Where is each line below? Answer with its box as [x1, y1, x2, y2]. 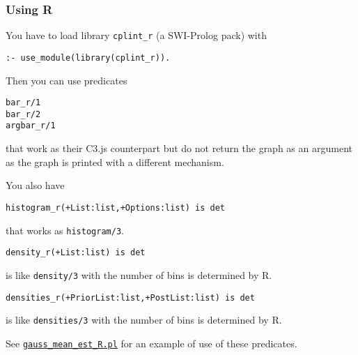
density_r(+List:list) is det [6, 248, 146, 258]
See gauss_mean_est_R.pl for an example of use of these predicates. [6, 335, 297, 350]
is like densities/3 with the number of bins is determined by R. [6, 312, 282, 327]
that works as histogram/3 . [6, 222, 124, 237]
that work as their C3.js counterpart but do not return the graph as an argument [6, 141, 352, 156]
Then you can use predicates [6, 73, 127, 87]
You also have [6, 178, 65, 192]
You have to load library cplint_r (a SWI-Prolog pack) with [6, 28, 267, 43]
